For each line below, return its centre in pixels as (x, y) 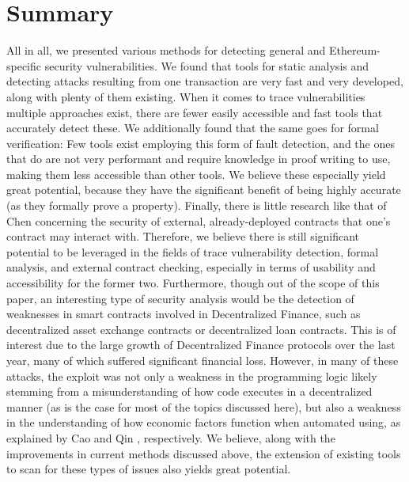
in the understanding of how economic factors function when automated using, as (204, 422)
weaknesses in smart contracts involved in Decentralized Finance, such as (184, 314)
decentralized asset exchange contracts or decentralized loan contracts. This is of (201, 329)
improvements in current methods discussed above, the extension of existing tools (204, 453)
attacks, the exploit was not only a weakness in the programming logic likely (192, 376)
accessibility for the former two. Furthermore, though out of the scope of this (193, 283)
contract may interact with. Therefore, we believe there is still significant (183, 236)
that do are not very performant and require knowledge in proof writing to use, (199, 159)
